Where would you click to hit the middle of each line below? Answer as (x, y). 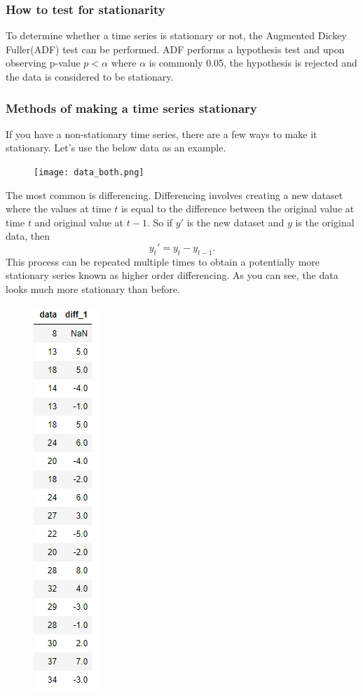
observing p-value (43, 63)
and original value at (79, 222)
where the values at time (59, 209)
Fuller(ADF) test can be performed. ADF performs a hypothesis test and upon (175, 49)
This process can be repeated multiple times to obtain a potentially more (163, 261)
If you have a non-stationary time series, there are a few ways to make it (162, 134)
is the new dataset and (235, 222)
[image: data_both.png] (89, 172)
